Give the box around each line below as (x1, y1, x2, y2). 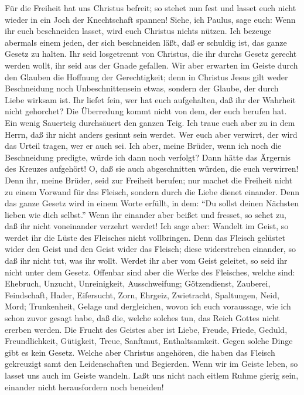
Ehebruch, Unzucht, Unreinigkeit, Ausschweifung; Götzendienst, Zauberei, (5, 277, 271, 290)
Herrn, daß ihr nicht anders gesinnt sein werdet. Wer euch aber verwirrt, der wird (5, 128, 298, 140)
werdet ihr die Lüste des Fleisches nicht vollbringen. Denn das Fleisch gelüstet (5, 231, 285, 243)
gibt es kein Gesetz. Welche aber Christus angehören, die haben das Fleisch (5, 346, 275, 358)
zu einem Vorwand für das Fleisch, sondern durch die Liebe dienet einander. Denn (5, 185, 300, 197)
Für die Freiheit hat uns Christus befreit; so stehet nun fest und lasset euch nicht (5, 2, 296, 13)
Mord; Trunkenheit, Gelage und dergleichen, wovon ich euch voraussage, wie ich (5, 300, 291, 312)
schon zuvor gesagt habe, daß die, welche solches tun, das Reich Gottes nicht (5, 312, 280, 324)
